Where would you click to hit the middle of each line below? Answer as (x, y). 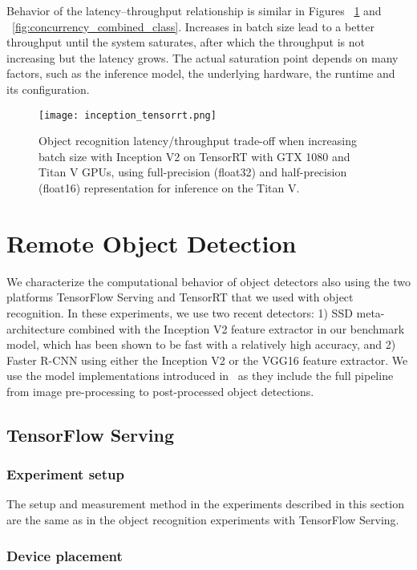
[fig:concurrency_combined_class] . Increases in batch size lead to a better (194, 26)
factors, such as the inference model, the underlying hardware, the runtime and (201, 73)
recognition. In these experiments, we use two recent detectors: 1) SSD (180, 312)
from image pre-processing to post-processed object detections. (160, 391)
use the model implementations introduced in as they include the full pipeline (200, 376)
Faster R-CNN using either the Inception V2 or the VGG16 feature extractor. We (207, 360)
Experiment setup (65, 474)
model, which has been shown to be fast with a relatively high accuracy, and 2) (201, 344)
